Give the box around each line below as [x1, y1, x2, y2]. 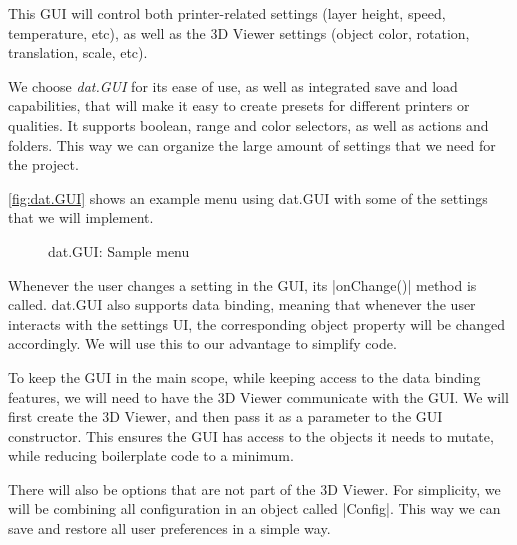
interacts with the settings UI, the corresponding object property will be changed [8, 313, 506, 334]
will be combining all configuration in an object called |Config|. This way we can [8, 498, 501, 519]
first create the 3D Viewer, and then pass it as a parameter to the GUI [8, 406, 443, 427]
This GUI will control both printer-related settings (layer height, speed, [8, 3, 446, 23]
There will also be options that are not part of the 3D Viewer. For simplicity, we [8, 478, 501, 499]
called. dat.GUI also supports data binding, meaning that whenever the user [8, 294, 476, 315]
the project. [8, 154, 79, 175]
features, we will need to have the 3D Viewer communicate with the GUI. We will [8, 386, 509, 407]
